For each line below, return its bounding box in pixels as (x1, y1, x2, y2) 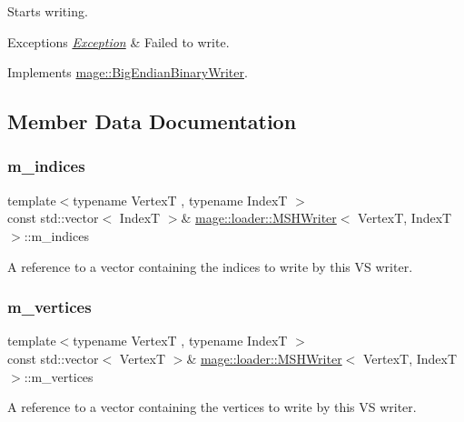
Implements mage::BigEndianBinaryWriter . (7, 63, 248, 82)
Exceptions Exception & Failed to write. (7, 32, 230, 51)
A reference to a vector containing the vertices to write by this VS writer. (7, 397, 417, 417)
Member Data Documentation (7, 107, 297, 136)
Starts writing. (7, 2, 88, 20)
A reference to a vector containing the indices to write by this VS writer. (7, 256, 413, 276)
